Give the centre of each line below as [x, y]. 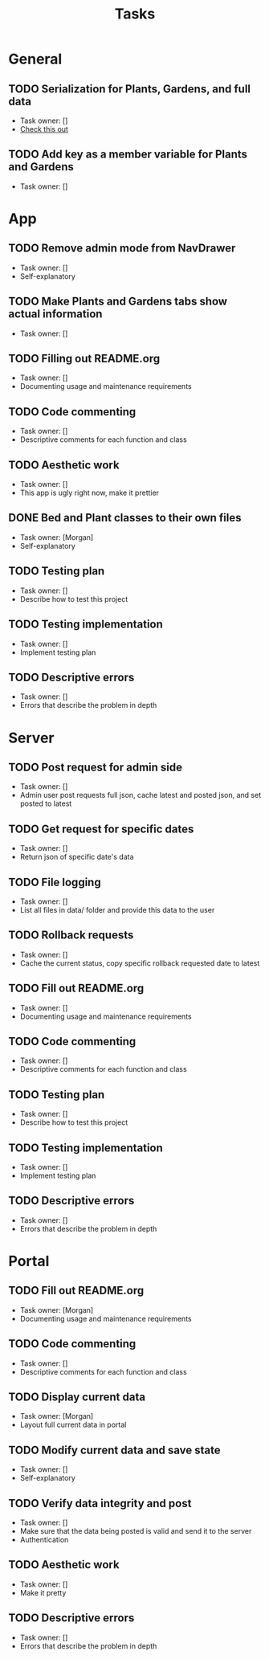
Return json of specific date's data [77, 857]
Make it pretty [43, 1592]
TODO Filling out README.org [84, 359]
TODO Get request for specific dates [101, 829]
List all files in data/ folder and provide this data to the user [117, 909]
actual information [55, 314]
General [35, 59]
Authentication [44, 1540]
